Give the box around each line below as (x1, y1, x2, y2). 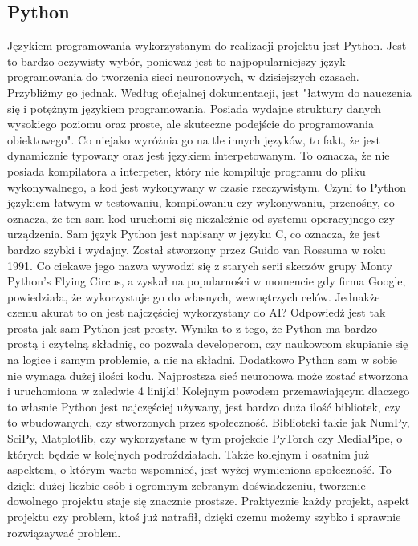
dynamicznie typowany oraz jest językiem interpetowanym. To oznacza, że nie (7, 147, 390, 164)
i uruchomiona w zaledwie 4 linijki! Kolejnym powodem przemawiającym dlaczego (7, 382, 410, 399)
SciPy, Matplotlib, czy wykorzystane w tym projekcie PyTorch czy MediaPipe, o (7, 430, 403, 447)
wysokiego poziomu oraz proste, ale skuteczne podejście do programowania (7, 115, 374, 132)
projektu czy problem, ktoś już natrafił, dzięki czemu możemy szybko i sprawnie (7, 508, 401, 525)
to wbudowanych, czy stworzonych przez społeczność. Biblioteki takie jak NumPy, (7, 414, 410, 431)
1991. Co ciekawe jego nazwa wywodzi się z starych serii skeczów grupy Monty (7, 257, 392, 273)
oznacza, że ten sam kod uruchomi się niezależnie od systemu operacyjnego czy (7, 209, 395, 226)
